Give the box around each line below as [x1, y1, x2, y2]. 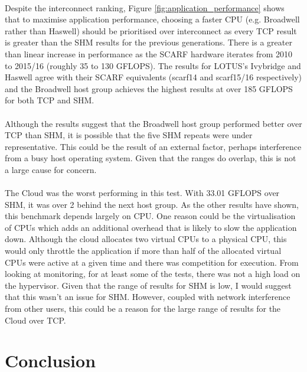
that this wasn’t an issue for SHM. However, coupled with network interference [5, 291, 290, 303]
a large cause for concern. [5, 163, 97, 175]
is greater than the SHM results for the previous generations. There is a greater [5, 36, 292, 48]
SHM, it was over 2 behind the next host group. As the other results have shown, [5, 198, 299, 210]
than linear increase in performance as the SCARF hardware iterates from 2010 [5, 47, 293, 60]
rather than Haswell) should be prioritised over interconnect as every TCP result [5, 24, 297, 37]
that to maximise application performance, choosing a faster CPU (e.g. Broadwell [5, 13, 300, 25]
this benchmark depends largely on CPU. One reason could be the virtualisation [5, 210, 296, 222]
